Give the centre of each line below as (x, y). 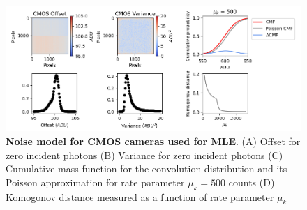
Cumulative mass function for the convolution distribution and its (147, 168)
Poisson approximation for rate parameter (95, 182)
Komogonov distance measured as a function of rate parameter (140, 196)
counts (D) (252, 182)
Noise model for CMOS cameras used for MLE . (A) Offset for (153, 141)
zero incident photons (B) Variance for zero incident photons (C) (144, 155)
